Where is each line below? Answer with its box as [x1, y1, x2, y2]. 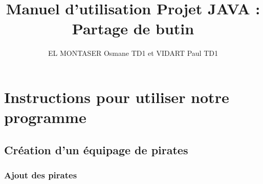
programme [4, 107, 86, 128]
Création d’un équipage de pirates [4, 141, 188, 157]
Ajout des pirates [4, 168, 77, 181]
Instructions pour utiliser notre [4, 86, 229, 107]
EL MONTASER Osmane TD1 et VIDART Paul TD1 [48, 48, 218, 58]
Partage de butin [72, 18, 194, 39]
